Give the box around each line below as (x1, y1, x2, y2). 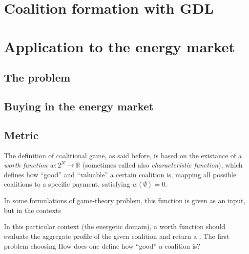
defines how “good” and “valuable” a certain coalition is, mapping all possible (4, 169, 236, 179)
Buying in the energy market (4, 98, 154, 113)
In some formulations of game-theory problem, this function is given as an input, (4, 195, 246, 206)
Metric (4, 127, 39, 142)
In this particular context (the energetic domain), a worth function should (4, 221, 226, 232)
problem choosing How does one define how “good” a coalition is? (4, 240, 200, 251)
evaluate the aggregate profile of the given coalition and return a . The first (4, 231, 229, 241)
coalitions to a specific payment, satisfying (4, 179, 130, 189)
